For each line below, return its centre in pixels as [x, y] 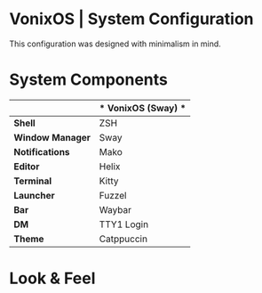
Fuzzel [113, 195]
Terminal [33, 181]
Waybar [115, 209]
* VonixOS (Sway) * [143, 108]
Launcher [34, 195]
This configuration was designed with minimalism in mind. [115, 44]
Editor [27, 167]
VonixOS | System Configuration [132, 19]
